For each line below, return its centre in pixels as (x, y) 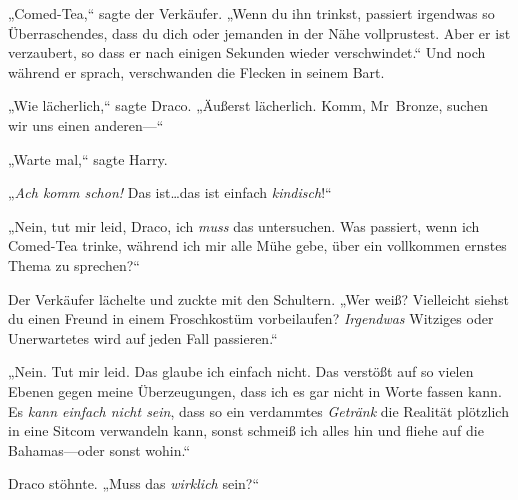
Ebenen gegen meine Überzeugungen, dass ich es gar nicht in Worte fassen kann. (255, 390)
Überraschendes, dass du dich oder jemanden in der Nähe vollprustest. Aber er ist (259, 32)
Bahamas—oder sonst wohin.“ (99, 449)
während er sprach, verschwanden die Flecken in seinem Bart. (196, 71)
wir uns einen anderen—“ (86, 124)
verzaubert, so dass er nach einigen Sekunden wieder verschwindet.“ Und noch (247, 52)
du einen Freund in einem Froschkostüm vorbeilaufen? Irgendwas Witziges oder (251, 318)
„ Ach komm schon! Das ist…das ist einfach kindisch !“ (170, 192)
